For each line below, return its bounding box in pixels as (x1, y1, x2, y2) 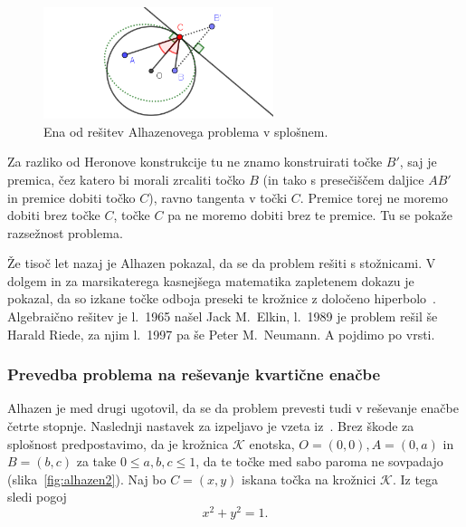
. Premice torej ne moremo (300, 187, 449, 206)
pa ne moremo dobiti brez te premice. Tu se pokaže (167, 206, 452, 225)
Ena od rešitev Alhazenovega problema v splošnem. (43, 121, 328, 140)
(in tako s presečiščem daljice (262, 169, 424, 188)
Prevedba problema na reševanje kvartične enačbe (7, 363, 381, 386)
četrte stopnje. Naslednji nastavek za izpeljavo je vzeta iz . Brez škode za (7, 417, 414, 436)
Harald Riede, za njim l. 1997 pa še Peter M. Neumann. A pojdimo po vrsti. (7, 324, 435, 343)
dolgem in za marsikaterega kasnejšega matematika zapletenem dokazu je (7, 271, 414, 290)
